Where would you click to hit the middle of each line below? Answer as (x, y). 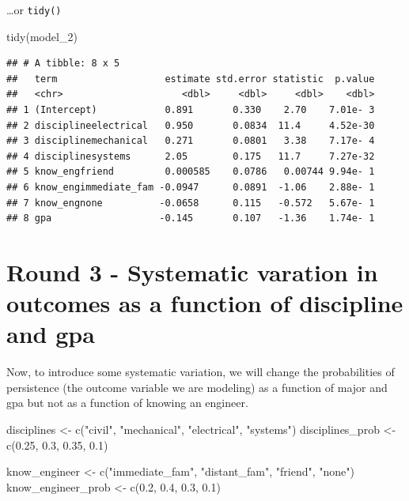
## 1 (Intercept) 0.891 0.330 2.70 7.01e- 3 (191, 110)
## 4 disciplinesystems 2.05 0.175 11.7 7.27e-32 (191, 156)
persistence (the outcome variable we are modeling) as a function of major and (197, 387)
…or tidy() (34, 9)
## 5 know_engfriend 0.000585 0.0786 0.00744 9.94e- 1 (191, 172)
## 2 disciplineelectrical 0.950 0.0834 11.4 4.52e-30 (191, 125)
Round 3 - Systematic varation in (192, 271)
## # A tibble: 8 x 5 (63, 64)
